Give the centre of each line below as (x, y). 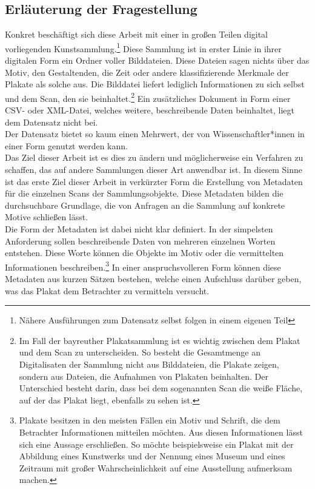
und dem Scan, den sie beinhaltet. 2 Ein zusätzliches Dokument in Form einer (148, 97)
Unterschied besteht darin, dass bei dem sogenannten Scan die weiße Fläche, (161, 388)
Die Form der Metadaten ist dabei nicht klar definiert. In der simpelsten (139, 229)
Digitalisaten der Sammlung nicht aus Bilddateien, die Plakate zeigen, (149, 364)
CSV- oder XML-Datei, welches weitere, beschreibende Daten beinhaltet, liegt (150, 110)
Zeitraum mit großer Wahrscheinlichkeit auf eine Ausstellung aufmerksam (156, 467)
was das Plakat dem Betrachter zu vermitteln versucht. (107, 290)
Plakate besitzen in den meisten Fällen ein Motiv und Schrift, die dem (150, 420)
